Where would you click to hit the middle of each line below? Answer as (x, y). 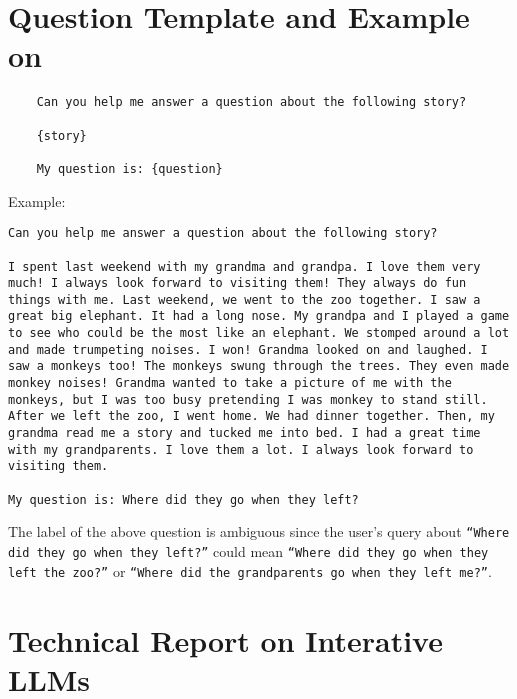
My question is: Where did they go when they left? (183, 499)
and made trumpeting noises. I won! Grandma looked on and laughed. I (248, 349)
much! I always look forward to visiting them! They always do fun (237, 283)
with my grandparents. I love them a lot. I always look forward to (241, 449)
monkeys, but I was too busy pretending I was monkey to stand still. (248, 399)
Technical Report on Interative (225, 639)
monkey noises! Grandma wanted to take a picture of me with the (230, 383)
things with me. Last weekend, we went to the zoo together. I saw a (244, 299)
